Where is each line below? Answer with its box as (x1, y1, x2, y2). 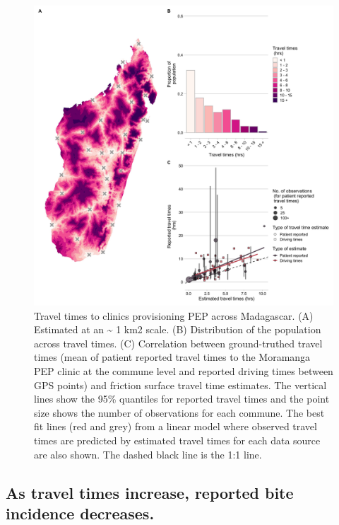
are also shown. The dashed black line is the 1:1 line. (34, 446, 262, 461)
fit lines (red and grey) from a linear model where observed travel (34, 419, 317, 434)
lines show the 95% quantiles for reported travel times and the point (34, 391, 330, 406)
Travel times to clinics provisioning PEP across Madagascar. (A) (34, 308, 314, 323)
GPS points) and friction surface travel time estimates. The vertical (34, 377, 327, 392)
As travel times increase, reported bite (6, 481, 294, 503)
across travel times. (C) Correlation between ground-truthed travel (34, 335, 323, 350)
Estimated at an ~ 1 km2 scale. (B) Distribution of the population (34, 322, 321, 337)
